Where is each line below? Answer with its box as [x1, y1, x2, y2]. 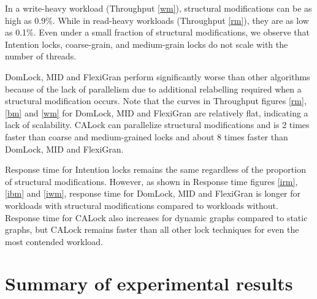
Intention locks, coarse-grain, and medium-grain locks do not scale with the [5, 37, 288, 50]
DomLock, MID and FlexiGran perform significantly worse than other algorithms [5, 70, 310, 83]
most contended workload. [5, 235, 103, 248]
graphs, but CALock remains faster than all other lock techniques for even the [5, 223, 299, 236]
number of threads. [5, 50, 77, 62]
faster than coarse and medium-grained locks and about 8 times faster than [5, 130, 288, 143]
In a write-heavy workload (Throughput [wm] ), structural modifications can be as [5, 2, 312, 14]
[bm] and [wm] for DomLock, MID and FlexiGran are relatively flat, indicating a [5, 106, 308, 119]
